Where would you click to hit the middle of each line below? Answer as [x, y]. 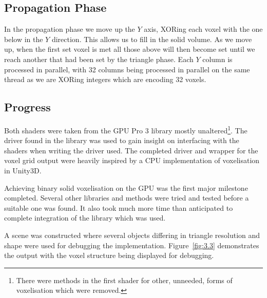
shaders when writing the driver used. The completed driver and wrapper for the [131, 150]
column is [217, 59]
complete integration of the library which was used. [85, 218]
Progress [27, 107]
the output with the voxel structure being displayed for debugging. [109, 255]
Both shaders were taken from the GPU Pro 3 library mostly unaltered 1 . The [126, 129]
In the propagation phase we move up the [70, 29]
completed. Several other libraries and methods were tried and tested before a [127, 198]
